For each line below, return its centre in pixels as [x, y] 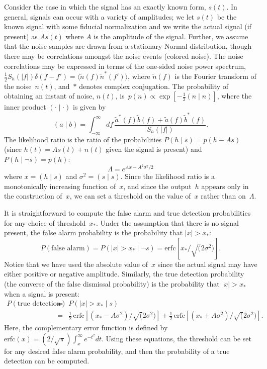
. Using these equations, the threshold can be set [176, 338]
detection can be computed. [47, 361]
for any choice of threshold [45, 222]
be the [227, 16]
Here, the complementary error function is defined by [86, 328]
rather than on [223, 196]
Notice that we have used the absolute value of [76, 264]
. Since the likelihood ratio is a [168, 176]
